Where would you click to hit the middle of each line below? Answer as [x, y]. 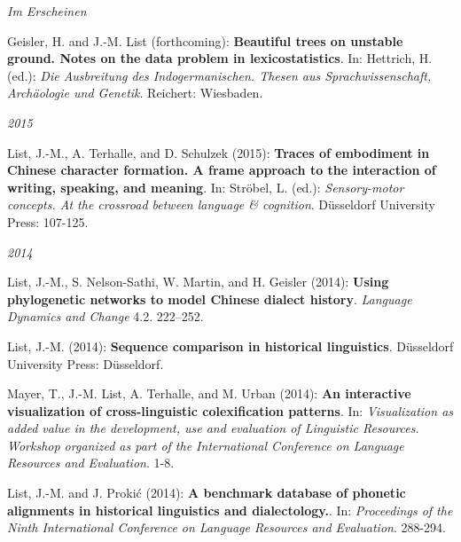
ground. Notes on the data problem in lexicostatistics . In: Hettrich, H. [220, 58]
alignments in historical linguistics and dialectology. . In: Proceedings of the [230, 510]
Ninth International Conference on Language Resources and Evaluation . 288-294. [227, 527]
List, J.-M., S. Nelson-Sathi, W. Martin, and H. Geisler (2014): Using [198, 282]
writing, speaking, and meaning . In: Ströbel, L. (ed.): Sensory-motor [206, 187]
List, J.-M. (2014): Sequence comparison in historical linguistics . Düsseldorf [230, 346]
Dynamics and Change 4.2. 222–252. [105, 316]
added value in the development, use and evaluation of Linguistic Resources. [213, 428]
